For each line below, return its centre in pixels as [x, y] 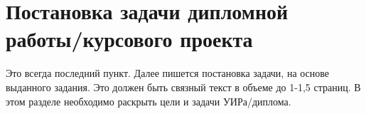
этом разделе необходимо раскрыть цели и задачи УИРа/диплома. [149, 101]
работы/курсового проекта [129, 39]
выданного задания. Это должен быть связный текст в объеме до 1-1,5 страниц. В [183, 87]
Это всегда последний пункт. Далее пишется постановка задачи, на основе [168, 73]
